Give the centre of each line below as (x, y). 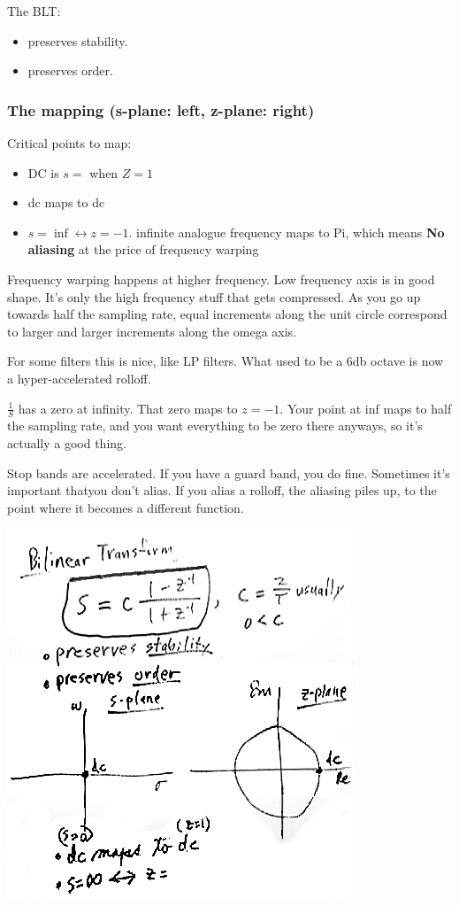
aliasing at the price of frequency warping (143, 249)
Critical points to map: (69, 143)
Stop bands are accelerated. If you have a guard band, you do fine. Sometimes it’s (229, 472)
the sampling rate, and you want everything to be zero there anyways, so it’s (215, 426)
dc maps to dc (66, 202)
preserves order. (70, 70)
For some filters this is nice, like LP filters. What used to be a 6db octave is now (226, 361)
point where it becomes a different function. (126, 507)
